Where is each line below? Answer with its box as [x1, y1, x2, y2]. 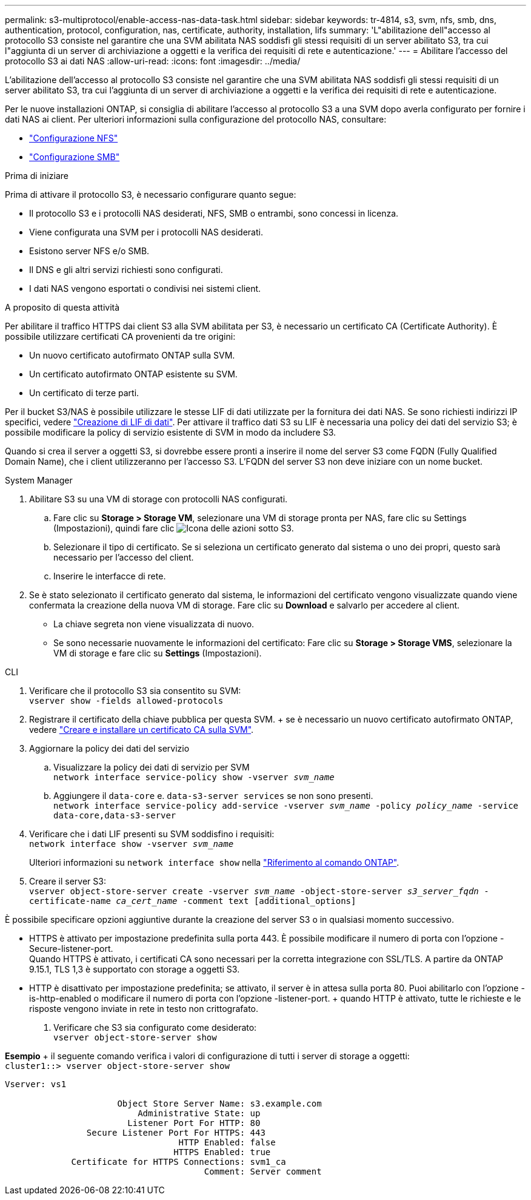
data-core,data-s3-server [53, 811, 176, 820]
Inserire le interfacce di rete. [53, 571, 166, 581]
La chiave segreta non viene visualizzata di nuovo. [53, 619, 255, 629]
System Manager [5, 475, 73, 485]
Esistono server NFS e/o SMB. [29, 246, 150, 256]
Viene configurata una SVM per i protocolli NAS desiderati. [29, 227, 263, 237]
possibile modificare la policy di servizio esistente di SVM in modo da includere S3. [5, 427, 336, 437]
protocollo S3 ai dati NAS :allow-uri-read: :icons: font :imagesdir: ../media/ [5, 56, 301, 66]
